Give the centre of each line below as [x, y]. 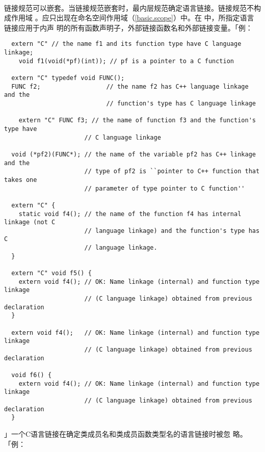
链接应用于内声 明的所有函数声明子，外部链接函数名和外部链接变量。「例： [128, 27]
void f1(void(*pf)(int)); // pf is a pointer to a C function [126, 61]
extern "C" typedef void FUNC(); [68, 78]
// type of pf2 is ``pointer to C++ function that [172, 171]
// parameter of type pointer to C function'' [165, 188]
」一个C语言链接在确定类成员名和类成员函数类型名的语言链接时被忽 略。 [126, 433]
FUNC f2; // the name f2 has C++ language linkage [130, 86]
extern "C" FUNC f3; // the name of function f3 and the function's [137, 121]
